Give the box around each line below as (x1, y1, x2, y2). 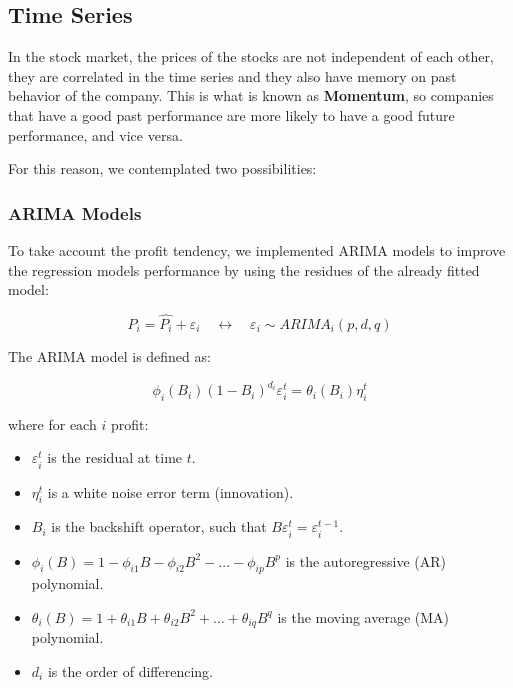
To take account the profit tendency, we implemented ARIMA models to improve (8, 239, 506, 260)
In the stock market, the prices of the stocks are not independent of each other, (8, 46, 494, 67)
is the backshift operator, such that (51, 516, 267, 537)
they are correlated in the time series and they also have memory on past (8, 65, 457, 86)
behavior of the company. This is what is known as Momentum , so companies (8, 85, 494, 106)
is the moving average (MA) (277, 606, 449, 627)
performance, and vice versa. (8, 124, 183, 145)
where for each (8, 413, 97, 434)
